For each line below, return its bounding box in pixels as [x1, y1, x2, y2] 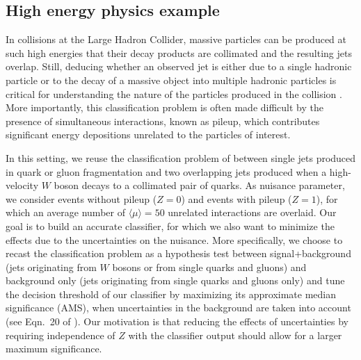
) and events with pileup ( [181, 191, 292, 206]
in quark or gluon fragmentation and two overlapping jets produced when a [6, 164, 327, 179]
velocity [6, 178, 39, 193]
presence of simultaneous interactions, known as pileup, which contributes [6, 113, 320, 128]
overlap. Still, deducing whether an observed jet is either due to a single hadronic [6, 59, 352, 74]
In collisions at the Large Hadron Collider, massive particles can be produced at [6, 32, 346, 47]
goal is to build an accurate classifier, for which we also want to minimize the [6, 218, 335, 233]
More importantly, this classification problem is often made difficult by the [6, 100, 324, 115]
